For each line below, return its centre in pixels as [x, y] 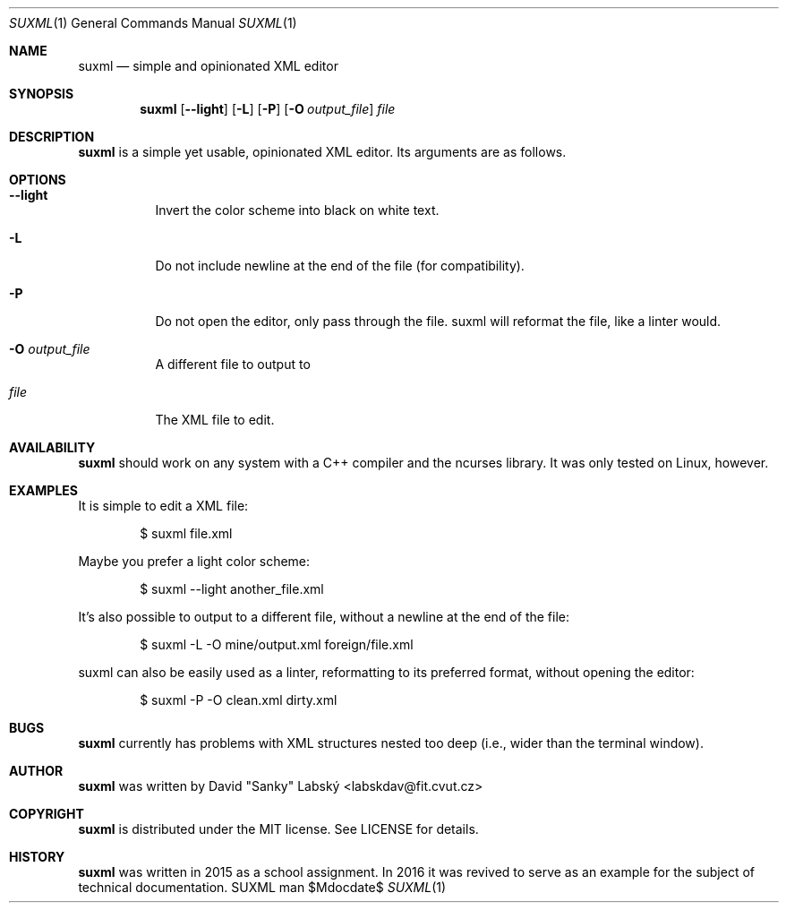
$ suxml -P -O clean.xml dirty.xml [239, 700]
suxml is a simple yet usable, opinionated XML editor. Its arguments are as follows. [322, 152]
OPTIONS [38, 180]
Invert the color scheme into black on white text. [297, 210]
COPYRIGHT [47, 814]
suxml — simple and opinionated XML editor [208, 66]
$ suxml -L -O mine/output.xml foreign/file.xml [277, 644]
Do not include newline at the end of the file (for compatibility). [340, 266]
